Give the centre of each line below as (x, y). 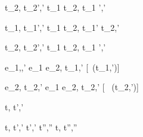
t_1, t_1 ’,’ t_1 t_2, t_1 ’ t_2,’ (62, 27)
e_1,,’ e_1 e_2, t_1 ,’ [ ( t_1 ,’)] (62, 67)
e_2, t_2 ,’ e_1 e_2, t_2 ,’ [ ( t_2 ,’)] (72, 87)
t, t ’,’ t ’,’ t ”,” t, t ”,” (41, 127)
